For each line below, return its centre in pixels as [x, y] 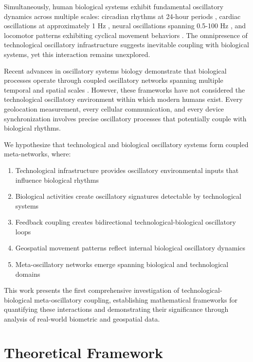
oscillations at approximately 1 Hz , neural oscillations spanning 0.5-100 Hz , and [125, 26]
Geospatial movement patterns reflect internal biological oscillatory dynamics [130, 248]
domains [28, 274]
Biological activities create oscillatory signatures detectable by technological [128, 196]
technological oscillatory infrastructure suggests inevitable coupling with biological [126, 45]
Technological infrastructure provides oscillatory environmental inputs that [127, 170]
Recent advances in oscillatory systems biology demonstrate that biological [115, 70]
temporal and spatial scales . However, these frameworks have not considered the [125, 89]
